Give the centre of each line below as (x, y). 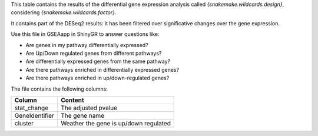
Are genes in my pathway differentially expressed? (87, 45)
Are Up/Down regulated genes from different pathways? (94, 53)
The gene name (83, 115)
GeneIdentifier (34, 115)
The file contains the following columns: (59, 89)
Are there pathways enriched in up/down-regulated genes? (97, 78)
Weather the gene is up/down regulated (116, 123)
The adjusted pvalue (89, 108)
